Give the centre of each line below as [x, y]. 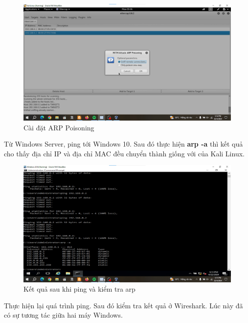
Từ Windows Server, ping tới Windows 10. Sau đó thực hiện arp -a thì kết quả [124, 144]
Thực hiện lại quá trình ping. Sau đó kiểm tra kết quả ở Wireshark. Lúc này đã [124, 305]
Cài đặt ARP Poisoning [59, 127]
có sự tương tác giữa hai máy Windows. [63, 315]
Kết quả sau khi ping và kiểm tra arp [79, 289]
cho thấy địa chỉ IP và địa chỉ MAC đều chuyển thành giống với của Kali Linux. [124, 153]
